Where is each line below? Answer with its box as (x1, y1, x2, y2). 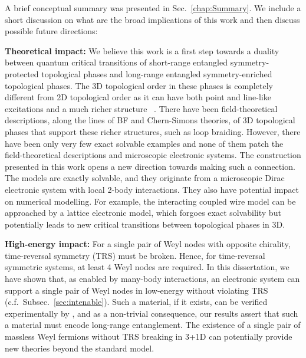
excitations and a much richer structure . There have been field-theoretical (5, 102, 278, 114)
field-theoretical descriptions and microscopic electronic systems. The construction (5, 149, 301, 161)
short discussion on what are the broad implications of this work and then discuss (5, 13, 300, 25)
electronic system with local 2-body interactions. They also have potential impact (5, 183, 299, 195)
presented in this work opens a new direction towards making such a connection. (5, 160, 295, 172)
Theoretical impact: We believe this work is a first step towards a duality (5, 44, 279, 57)
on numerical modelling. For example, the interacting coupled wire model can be (5, 195, 296, 207)
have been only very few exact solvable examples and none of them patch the (5, 137, 284, 149)
